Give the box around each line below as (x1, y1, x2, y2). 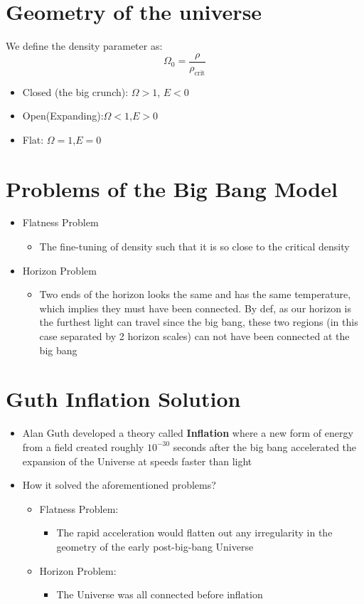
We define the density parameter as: (6, 38, 163, 53)
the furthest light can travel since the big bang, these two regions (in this (39, 314, 358, 329)
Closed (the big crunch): (22, 84, 129, 99)
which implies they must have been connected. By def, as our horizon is (39, 300, 352, 315)
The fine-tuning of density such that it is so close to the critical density (39, 239, 350, 254)
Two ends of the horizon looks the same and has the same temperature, (39, 287, 351, 302)
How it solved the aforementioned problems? (22, 477, 216, 492)
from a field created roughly (22, 439, 144, 454)
